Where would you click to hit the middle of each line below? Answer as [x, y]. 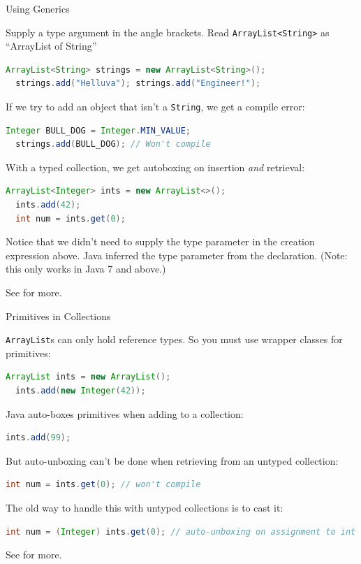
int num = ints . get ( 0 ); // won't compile [103, 485]
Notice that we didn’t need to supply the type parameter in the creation [160, 241]
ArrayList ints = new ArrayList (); [88, 377]
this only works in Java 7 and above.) [86, 269]
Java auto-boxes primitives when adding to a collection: [125, 413]
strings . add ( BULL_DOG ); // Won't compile [113, 144]
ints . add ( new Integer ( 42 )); [81, 391]
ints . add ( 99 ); [38, 438]
